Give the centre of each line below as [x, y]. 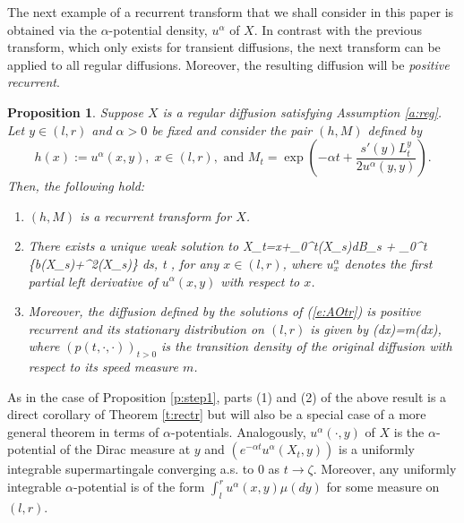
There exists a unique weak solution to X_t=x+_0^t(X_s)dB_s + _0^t [228, 246]
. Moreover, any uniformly [385, 469]
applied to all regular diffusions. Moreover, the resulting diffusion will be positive [228, 64]
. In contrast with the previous [338, 29]
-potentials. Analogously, [238, 431]
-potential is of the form [139, 487]
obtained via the [52, 29]
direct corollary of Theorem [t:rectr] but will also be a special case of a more [217, 414]
